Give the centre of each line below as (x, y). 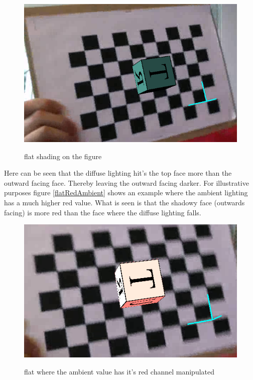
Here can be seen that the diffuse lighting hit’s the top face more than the (118, 173)
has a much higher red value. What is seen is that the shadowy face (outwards (124, 203)
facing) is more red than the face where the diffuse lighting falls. (103, 212)
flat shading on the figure (63, 156)
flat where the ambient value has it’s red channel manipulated (119, 371)
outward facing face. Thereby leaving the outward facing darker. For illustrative (126, 182)
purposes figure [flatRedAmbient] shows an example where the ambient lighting (126, 193)
